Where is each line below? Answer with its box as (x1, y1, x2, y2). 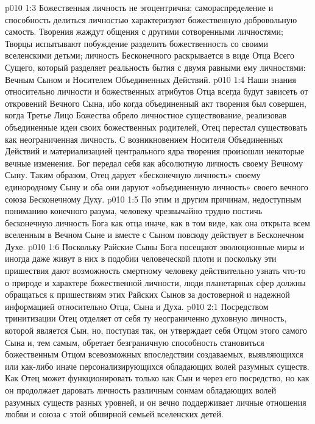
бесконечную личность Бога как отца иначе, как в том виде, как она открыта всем (5, 216, 310, 229)
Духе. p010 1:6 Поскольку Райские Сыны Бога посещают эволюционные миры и (5, 240, 305, 253)
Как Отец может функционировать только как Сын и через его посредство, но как (5, 372, 310, 384)
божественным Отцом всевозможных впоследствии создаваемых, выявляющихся (5, 348, 303, 361)
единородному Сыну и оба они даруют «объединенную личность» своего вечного (5, 180, 308, 193)
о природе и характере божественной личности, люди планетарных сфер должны (5, 276, 306, 289)
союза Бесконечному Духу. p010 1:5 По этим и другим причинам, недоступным (5, 192, 302, 205)
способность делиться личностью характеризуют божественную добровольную (5, 13, 297, 26)
